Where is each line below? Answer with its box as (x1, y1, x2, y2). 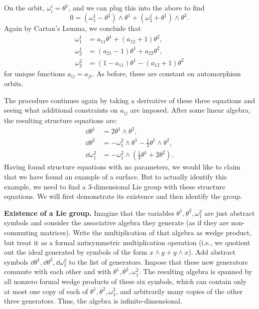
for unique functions (4, 68, 65, 78)
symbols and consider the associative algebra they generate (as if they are (4, 217, 229, 228)
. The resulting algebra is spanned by (138, 266, 253, 277)
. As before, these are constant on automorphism (92, 68, 241, 78)
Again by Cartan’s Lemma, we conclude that (4, 23, 141, 33)
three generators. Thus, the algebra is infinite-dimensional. (4, 296, 182, 306)
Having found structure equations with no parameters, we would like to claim (4, 161, 241, 172)
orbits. (4, 78, 24, 89)
